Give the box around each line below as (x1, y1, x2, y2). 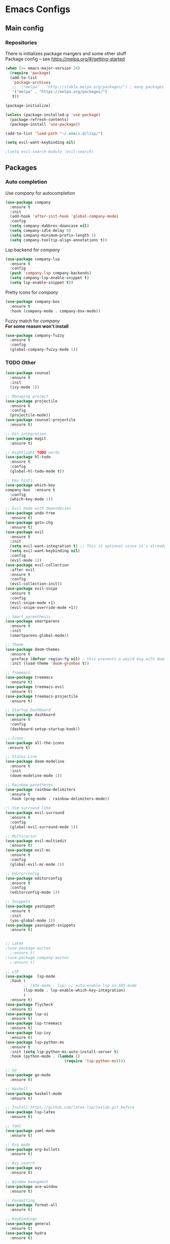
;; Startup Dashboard (5, 708, 51, 713)
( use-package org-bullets (5, 1147, 60, 1152)
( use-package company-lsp (5, 256, 60, 262)
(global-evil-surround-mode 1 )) (10, 824, 78, 830)
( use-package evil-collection (5, 562, 69, 568)
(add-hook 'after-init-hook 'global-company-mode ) (10, 214, 119, 219)
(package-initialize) (5, 103, 51, 108)
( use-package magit (5, 436, 47, 441)
